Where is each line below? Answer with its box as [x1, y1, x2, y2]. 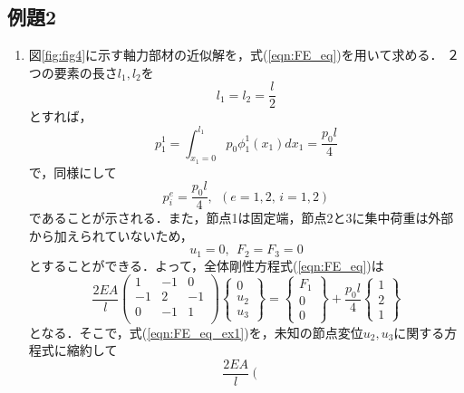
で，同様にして [28, 162, 117, 181]
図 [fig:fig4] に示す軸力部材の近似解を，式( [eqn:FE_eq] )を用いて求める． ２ [28, 45, 460, 64]
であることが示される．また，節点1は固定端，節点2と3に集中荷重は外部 [28, 208, 454, 227]
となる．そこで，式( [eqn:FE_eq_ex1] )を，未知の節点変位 [28, 322, 363, 341]
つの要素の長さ [28, 62, 118, 81]
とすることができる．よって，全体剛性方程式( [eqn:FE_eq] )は [28, 255, 384, 274]
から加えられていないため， [28, 225, 193, 244]
